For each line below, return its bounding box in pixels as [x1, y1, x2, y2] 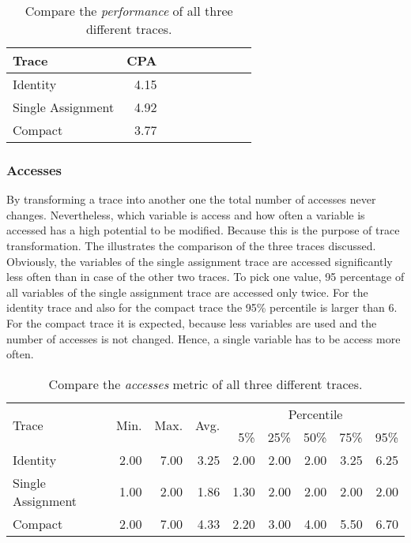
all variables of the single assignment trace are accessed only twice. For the [6, 283, 368, 300]
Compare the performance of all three [25, 2, 233, 20]
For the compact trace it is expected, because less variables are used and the [6, 314, 377, 331]
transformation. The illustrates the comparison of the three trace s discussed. [6, 238, 376, 253]
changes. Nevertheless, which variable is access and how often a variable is [6, 206, 365, 223]
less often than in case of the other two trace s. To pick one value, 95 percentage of [6, 268, 405, 285]
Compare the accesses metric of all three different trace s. [48, 374, 363, 393]
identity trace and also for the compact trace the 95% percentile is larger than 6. [6, 299, 398, 316]
